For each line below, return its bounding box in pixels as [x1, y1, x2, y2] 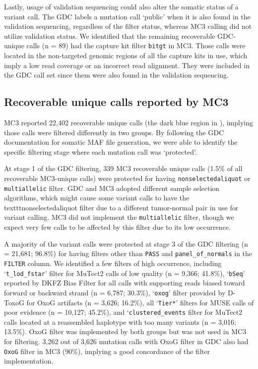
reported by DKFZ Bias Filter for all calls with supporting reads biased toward [4, 277, 245, 288]
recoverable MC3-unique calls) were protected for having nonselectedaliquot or [4, 173, 251, 183]
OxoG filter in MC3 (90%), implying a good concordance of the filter [4, 346, 210, 356]
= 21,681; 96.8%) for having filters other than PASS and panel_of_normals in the [4, 248, 253, 259]
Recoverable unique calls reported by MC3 [4, 94, 229, 109]
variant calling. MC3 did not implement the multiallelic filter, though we [4, 212, 234, 222]
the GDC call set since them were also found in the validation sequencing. [4, 70, 229, 80]
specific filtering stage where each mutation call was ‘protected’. [4, 146, 197, 157]
